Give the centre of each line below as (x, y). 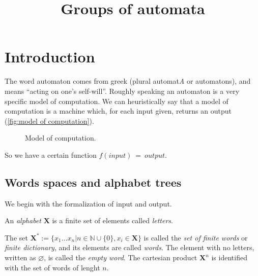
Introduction (50, 57)
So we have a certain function (51, 154)
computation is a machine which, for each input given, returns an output (118, 111)
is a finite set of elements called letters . (112, 220)
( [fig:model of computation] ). (49, 120)
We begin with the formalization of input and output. (88, 203)
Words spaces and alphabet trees (93, 182)
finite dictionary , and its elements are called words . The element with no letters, (130, 247)
